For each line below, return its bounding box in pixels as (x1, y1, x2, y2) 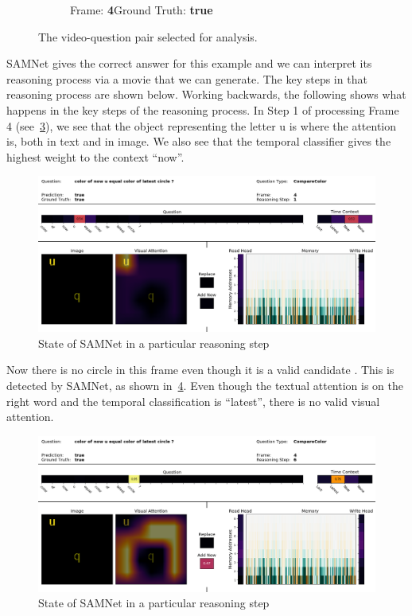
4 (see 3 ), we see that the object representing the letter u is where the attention (6, 117, 397, 134)
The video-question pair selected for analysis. (38, 28, 258, 45)
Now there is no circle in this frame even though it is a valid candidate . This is (6, 361, 395, 378)
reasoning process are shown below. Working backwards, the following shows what (6, 86, 406, 103)
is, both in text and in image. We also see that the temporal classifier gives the (6, 133, 391, 150)
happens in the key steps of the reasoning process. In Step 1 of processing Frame (6, 101, 399, 118)
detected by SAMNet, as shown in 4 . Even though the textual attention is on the (6, 376, 403, 393)
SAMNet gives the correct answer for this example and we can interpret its (6, 55, 372, 72)
